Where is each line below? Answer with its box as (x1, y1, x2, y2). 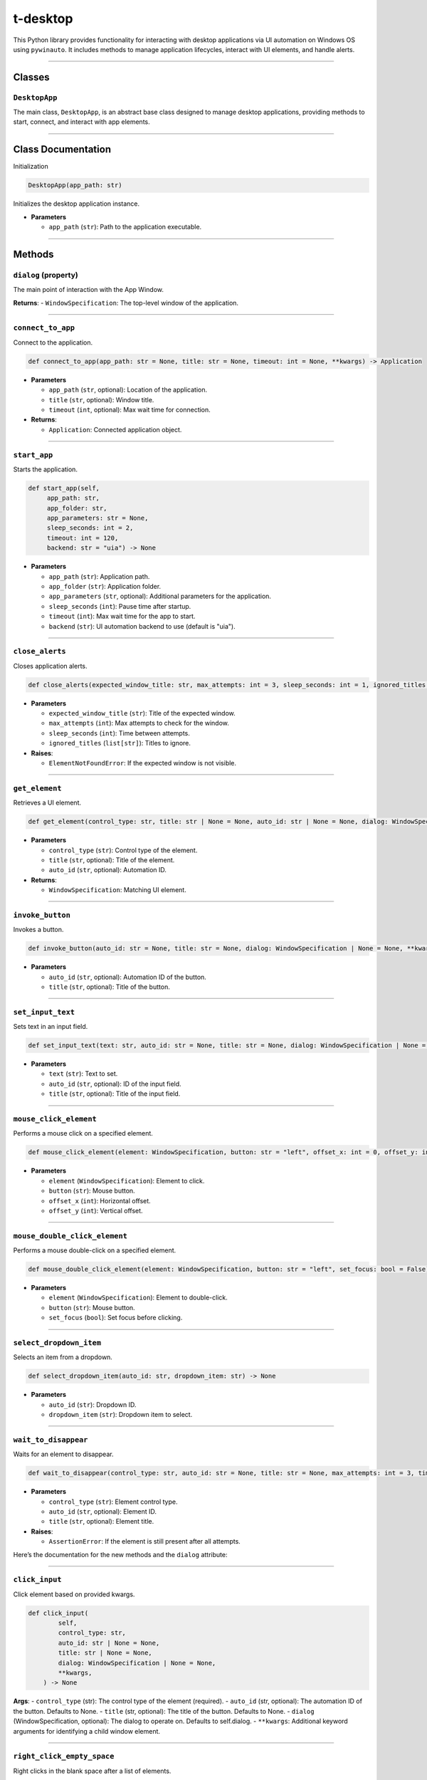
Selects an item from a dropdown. (13, 1353, 113, 1361)
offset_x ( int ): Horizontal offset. (48, 1196, 151, 1205)
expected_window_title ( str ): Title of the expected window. (48, 709, 236, 718)
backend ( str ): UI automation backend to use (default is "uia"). (48, 622, 236, 630)
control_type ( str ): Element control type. (48, 1497, 178, 1506)
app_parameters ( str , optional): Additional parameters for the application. (48, 592, 272, 601)
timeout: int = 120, (46, 534, 119, 542)
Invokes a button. (13, 926, 64, 934)
